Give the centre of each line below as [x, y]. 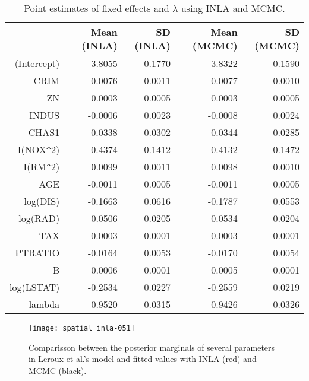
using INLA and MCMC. [233, 8]
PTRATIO [37, 253]
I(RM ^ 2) [42, 166]
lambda [44, 304]
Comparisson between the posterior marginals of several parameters [152, 347]
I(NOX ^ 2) [39, 149]
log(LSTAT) [35, 287]
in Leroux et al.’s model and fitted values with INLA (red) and [143, 359]
